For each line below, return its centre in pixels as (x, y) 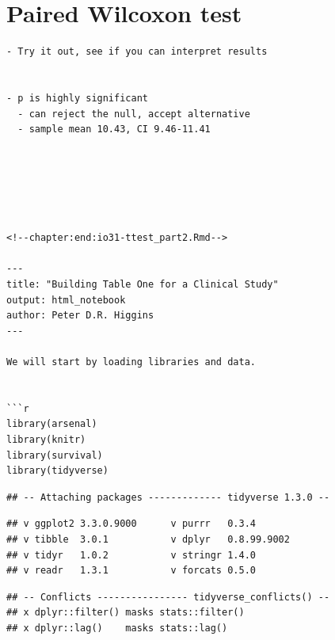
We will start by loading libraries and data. (131, 362)
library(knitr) (46, 439)
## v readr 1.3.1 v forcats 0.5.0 (131, 571)
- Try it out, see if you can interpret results (137, 52)
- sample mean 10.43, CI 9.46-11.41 (114, 130)
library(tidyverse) (57, 471)
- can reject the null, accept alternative (134, 114)
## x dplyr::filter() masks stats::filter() (126, 613)
